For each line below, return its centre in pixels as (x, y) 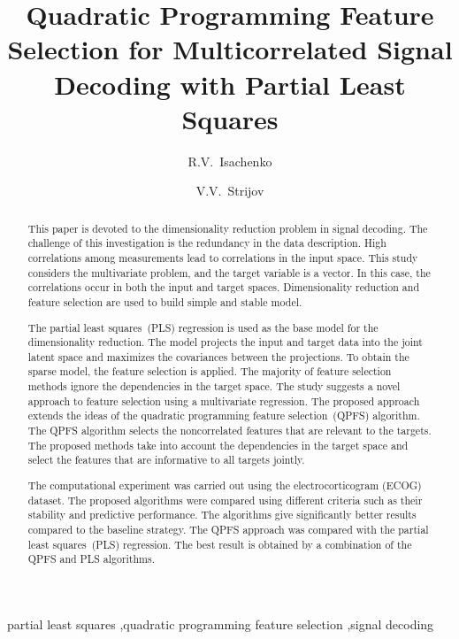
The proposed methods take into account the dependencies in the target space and (218, 445)
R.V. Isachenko (230, 161)
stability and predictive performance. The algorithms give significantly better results (222, 515)
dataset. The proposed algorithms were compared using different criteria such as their (225, 500)
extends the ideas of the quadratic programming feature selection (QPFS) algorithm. (224, 416)
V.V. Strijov (230, 191)
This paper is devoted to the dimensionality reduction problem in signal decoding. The (228, 228)
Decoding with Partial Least (230, 84)
